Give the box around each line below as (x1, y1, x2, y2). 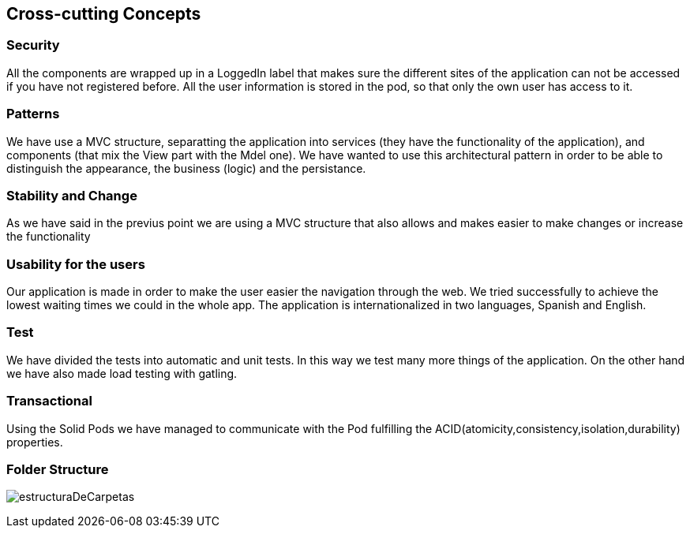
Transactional (6, 393, 92, 409)
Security (6, 37, 60, 54)
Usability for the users (6, 256, 145, 272)
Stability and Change (6, 187, 137, 204)
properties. (6, 435, 63, 449)
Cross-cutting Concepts (6, 4, 201, 24)
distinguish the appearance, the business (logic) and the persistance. (6, 161, 366, 175)
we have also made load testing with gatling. (6, 366, 238, 380)
